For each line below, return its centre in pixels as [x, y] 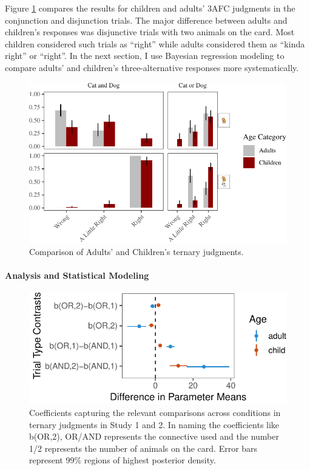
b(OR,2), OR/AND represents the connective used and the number [154, 436]
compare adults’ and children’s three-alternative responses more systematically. [152, 67]
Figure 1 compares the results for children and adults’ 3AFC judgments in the [150, 8]
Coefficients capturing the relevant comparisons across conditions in [155, 412]
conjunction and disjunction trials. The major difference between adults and [146, 20]
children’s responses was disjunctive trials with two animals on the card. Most [150, 32]
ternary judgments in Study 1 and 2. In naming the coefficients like [154, 424]
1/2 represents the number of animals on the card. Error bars [143, 448]
